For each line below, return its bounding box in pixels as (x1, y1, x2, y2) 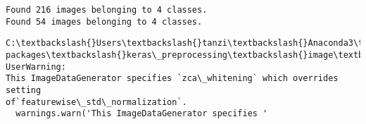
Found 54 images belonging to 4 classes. (6, 16, 203, 27)
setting (6, 85, 42, 95)
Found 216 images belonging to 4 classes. (6, 5, 208, 15)
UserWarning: (6, 61, 66, 72)
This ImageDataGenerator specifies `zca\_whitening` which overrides (6, 73, 339, 84)
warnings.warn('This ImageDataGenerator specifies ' (15, 108, 268, 119)
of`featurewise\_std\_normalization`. (6, 97, 187, 107)
